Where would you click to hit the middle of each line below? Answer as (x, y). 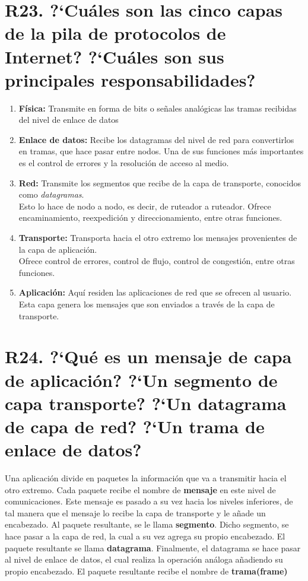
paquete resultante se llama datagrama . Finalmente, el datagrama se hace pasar (153, 547)
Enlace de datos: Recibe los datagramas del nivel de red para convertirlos (156, 139)
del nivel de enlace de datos (69, 120)
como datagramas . (51, 194)
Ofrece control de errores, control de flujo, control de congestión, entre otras (157, 261)
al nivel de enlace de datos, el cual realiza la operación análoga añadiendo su (144, 559)
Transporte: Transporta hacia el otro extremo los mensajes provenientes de (158, 238)
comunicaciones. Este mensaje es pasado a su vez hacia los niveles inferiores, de (149, 501)
